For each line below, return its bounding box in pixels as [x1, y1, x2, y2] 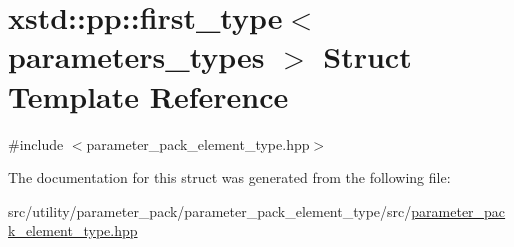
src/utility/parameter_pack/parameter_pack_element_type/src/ [8, 200, 412, 221]
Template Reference [8, 75, 289, 116]
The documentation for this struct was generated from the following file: [8, 167, 451, 188]
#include [8, 133, 64, 154]
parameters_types [8, 36, 265, 77]
